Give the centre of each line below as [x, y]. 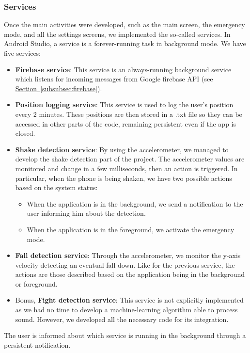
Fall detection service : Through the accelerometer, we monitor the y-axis [128, 255]
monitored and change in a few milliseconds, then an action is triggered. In [126, 168]
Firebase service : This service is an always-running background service [123, 69]
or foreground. [36, 283]
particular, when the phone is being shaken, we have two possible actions [124, 178]
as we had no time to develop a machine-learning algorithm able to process [126, 310]
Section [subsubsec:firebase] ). [59, 88]
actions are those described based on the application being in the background [130, 274]
